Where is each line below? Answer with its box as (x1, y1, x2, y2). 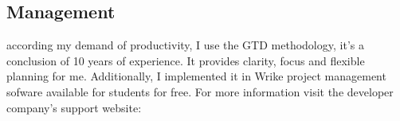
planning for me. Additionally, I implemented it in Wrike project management (6, 68, 386, 84)
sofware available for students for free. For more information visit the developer (6, 83, 394, 100)
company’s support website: (6, 99, 142, 115)
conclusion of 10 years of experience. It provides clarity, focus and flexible (6, 52, 365, 68)
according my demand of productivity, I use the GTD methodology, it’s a (6, 37, 364, 53)
